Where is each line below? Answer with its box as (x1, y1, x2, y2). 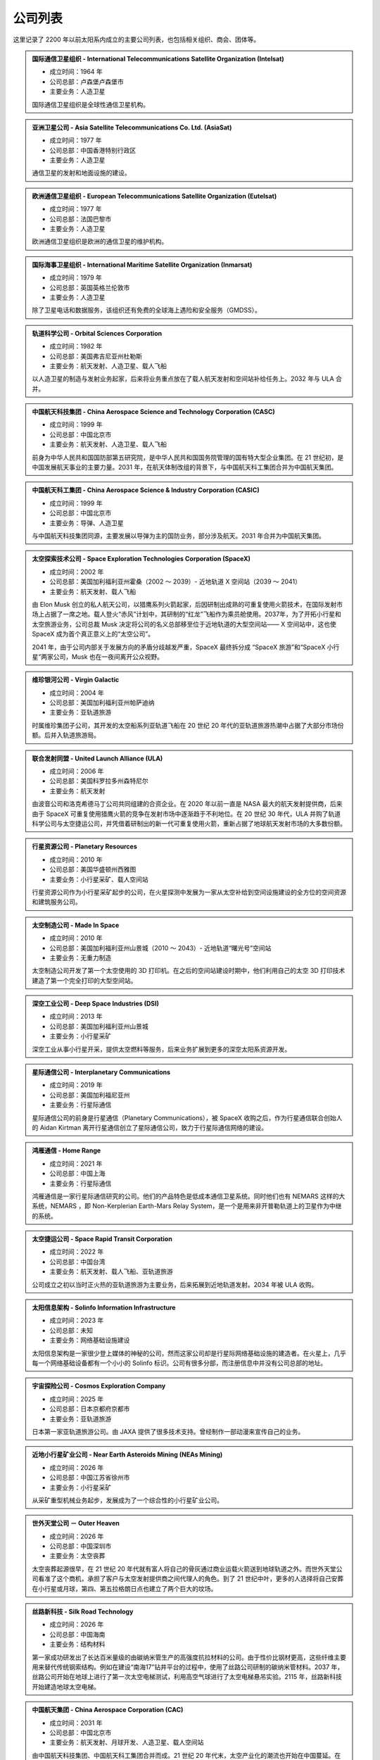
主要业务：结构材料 (49, 1640, 106, 1649)
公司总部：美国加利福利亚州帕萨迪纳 (49, 698, 155, 707)
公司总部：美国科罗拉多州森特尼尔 (49, 777, 148, 785)
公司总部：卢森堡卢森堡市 (49, 77, 124, 86)
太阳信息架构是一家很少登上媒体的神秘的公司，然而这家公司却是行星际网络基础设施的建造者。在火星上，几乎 (32, 1349, 346, 1357)
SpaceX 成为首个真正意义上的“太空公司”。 (32, 630, 155, 639)
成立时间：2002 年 (49, 567, 104, 576)
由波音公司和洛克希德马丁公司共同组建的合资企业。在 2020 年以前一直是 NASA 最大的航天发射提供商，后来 (32, 800, 343, 808)
